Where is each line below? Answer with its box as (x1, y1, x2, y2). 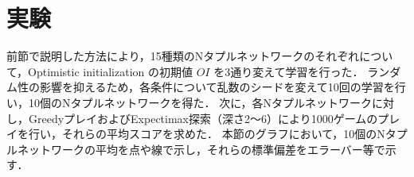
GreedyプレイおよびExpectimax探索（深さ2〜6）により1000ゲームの (28, 110, 378, 126)
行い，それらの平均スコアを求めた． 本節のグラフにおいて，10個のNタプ (28, 125, 408, 142)
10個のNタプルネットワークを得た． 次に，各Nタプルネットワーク (28, 94, 372, 110)
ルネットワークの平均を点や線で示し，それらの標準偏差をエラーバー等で (6, 140, 385, 157)
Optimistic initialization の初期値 (28, 63, 193, 79)
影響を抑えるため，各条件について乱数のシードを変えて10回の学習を (39, 79, 395, 95)
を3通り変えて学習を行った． (213, 63, 364, 79)
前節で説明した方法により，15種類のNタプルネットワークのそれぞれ (6, 48, 360, 64)
